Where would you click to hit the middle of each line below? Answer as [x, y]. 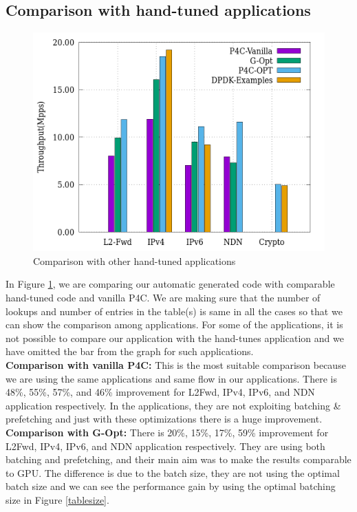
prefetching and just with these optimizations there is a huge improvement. [164, 419]
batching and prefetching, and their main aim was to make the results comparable [178, 459]
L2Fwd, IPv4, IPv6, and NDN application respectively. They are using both [165, 446]
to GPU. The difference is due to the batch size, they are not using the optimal [173, 472]
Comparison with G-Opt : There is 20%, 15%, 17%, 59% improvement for [167, 432]
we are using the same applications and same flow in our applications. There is [171, 378]
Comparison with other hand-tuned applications [134, 260]
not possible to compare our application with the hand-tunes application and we [175, 338]
